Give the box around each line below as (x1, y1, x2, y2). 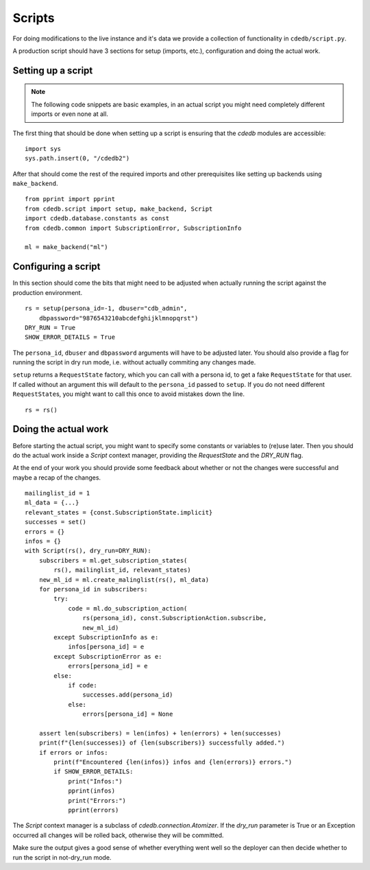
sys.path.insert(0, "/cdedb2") (25, 154, 130, 163)
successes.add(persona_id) (82, 691, 173, 699)
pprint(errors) (68, 806, 119, 814)
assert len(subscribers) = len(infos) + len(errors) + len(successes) (38, 729, 282, 737)
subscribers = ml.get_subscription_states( (38, 556, 188, 564)
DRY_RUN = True (25, 323, 76, 331)
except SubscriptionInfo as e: (53, 633, 159, 641)
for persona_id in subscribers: (38, 585, 148, 593)
